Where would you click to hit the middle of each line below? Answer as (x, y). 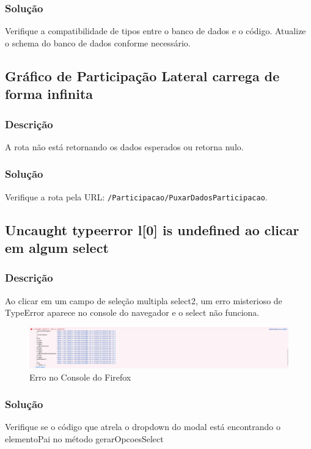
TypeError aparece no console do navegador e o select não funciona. (132, 312)
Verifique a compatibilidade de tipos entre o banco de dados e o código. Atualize (155, 31)
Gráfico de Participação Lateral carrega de (142, 75)
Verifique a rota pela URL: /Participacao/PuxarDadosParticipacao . (136, 196)
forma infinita (49, 94)
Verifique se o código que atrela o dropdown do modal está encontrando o (143, 427)
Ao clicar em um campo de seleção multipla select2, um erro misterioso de (144, 300)
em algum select (57, 248)
